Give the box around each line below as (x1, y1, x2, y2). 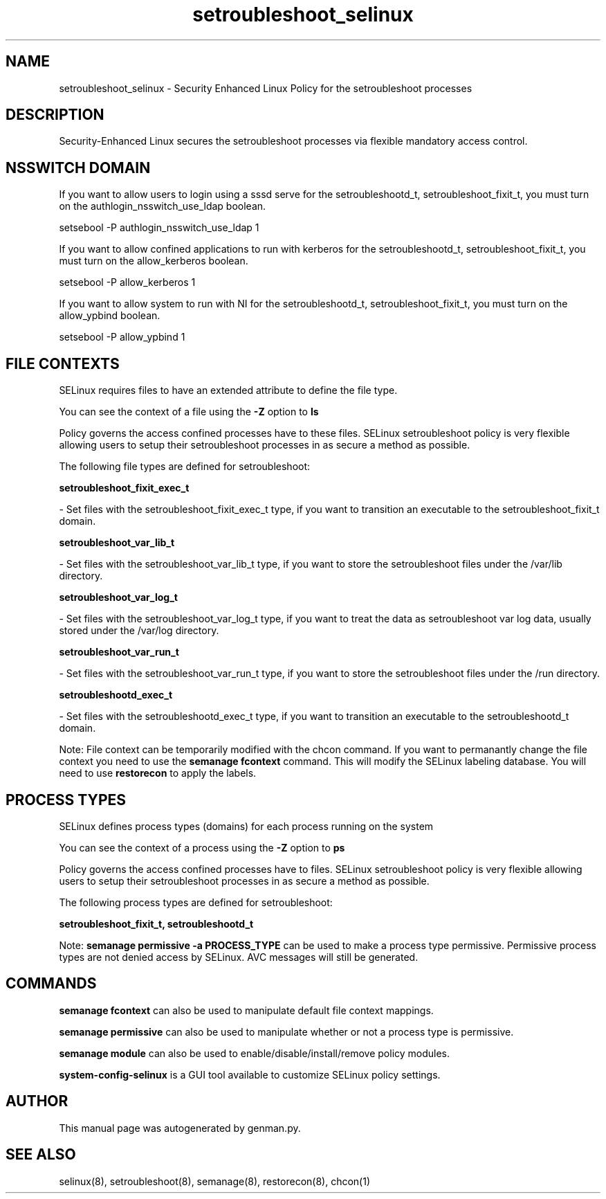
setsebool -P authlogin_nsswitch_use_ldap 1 (59, 222, 259, 234)
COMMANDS (6, 975, 97, 993)
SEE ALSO (6, 1146, 76, 1164)
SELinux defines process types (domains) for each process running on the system (59, 820, 434, 832)
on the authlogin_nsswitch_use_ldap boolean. (59, 200, 266, 213)
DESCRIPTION (6, 106, 104, 124)
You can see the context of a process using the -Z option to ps (59, 841, 345, 854)
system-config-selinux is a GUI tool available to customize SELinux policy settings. (59, 1068, 441, 1081)
